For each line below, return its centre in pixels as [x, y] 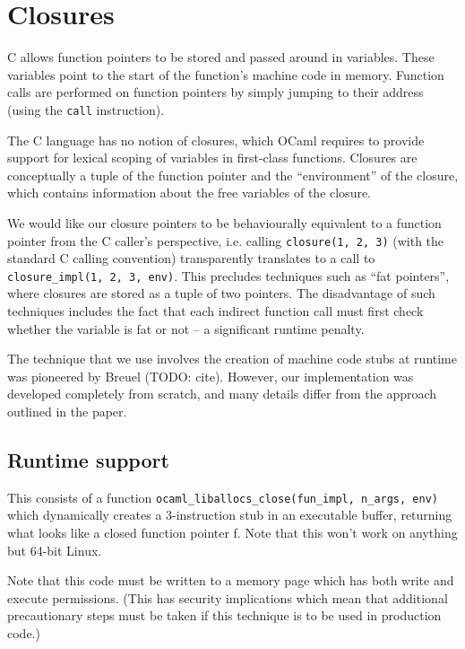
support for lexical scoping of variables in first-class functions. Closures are [212, 158]
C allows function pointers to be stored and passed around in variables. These [221, 57]
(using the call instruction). [86, 109]
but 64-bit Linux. [55, 550]
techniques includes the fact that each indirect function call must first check [215, 311]
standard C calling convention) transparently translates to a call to [191, 258]
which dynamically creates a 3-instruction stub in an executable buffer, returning [230, 515]
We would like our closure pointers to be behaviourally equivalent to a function [224, 222]
